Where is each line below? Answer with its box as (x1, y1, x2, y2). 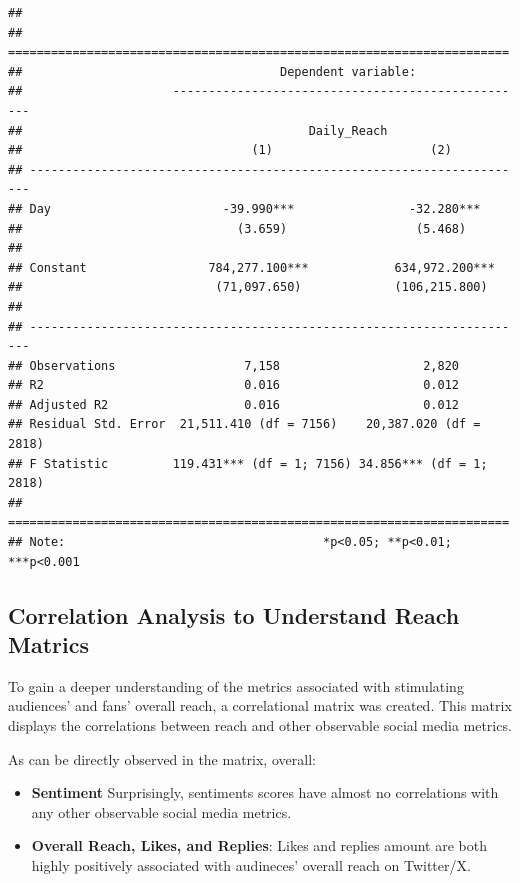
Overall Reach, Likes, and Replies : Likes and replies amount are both (31, 835, 487, 856)
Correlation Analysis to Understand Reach (8, 599, 460, 630)
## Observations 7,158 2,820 (8, 358, 460, 373)
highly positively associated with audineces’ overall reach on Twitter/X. (31, 854, 471, 875)
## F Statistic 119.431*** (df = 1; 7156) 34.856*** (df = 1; (8, 456, 488, 471)
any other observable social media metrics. (31, 801, 292, 822)
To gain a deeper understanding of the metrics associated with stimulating (8, 675, 464, 696)
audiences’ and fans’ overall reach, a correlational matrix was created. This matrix (8, 695, 512, 716)
